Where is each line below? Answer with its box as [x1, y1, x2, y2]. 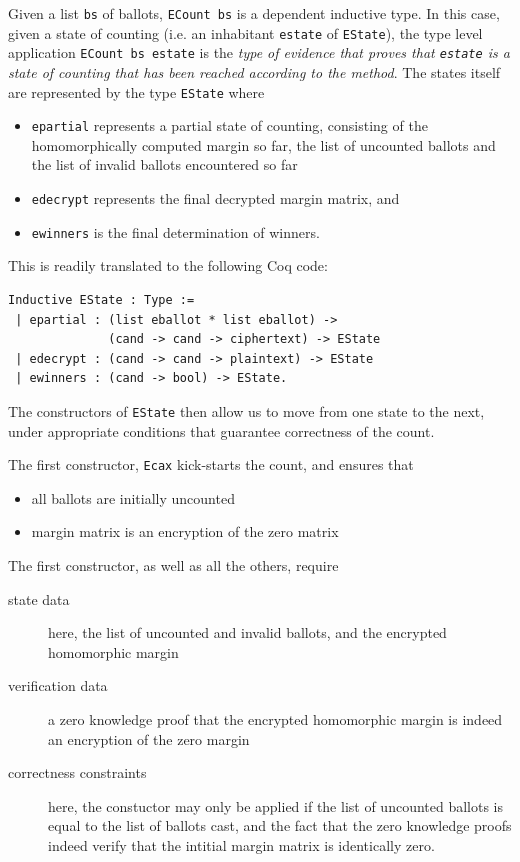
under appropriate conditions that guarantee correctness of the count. [8, 420, 435, 441]
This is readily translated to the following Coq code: [8, 255, 328, 276]
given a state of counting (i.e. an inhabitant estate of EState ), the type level [8, 22, 483, 43]
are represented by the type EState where [8, 81, 265, 102]
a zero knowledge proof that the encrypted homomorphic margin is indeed [48, 709, 503, 729]
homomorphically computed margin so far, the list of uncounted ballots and [31, 134, 496, 155]
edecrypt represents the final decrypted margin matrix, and [31, 188, 400, 209]
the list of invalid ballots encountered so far [31, 154, 298, 175]
